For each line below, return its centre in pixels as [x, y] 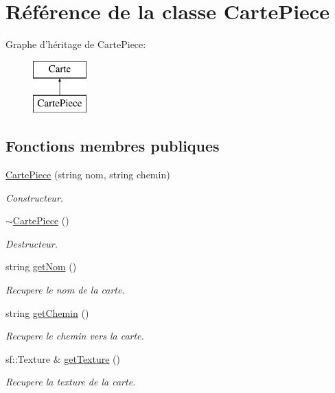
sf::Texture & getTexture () [63, 358]
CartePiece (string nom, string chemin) [88, 175]
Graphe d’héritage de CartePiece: [76, 44]
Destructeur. [32, 243]
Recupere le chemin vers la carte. [75, 336]
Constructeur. [35, 197]
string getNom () [41, 266]
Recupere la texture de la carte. [71, 382]
